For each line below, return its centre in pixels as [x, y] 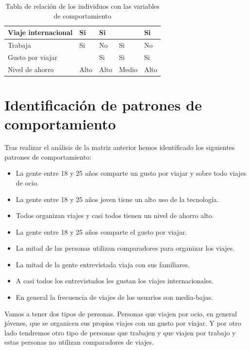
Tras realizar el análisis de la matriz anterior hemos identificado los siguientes [120, 147]
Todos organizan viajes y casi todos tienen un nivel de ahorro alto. [115, 215]
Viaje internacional [40, 32]
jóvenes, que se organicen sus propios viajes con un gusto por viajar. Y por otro [123, 323]
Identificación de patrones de [103, 105]
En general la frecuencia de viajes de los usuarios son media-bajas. [114, 297]
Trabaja [19, 45]
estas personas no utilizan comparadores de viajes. [79, 342]
